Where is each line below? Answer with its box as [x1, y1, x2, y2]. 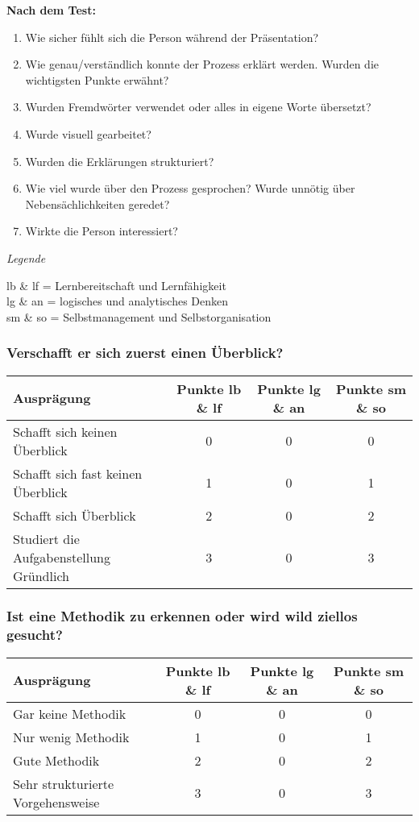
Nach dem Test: [6, 2, 96, 18]
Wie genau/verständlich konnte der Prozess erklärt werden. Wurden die [25, 56, 380, 73]
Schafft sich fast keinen [13, 463, 143, 483]
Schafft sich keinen [13, 421, 118, 441]
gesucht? [6, 625, 63, 645]
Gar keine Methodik [13, 704, 127, 723]
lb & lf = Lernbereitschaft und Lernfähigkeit [6, 276, 226, 293]
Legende [6, 249, 46, 266]
